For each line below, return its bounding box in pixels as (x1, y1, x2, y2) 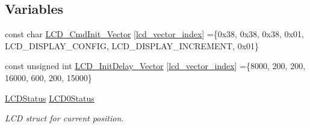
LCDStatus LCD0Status (5, 91, 95, 104)
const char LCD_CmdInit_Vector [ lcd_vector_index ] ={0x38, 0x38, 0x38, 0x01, (5, 28, 304, 40)
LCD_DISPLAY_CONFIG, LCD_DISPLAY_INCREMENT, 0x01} (5, 39, 259, 52)
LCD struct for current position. (5, 112, 124, 124)
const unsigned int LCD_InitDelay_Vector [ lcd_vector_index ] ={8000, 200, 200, (5, 59, 306, 72)
